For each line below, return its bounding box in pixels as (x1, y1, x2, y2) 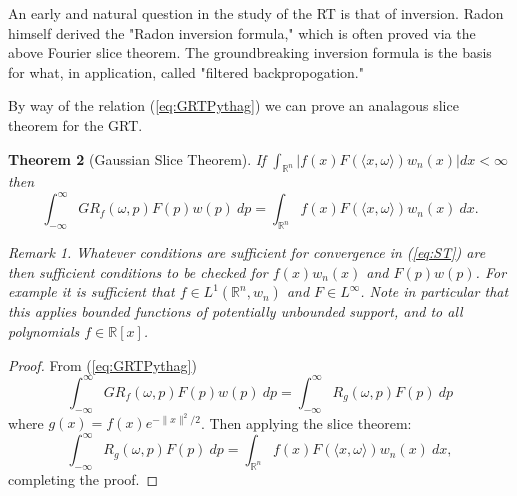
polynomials (8, 321, 80, 342)
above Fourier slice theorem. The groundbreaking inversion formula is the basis (8, 42, 492, 63)
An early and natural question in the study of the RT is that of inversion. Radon (8, 3, 504, 23)
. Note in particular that (360, 281, 509, 302)
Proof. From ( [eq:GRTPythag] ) (8, 354, 197, 375)
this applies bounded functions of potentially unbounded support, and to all (8, 301, 463, 322)
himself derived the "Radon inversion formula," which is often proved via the (8, 22, 476, 43)
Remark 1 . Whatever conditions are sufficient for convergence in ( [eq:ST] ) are (8, 242, 486, 263)
